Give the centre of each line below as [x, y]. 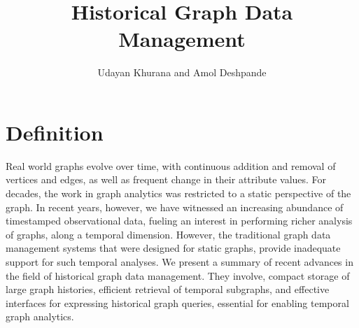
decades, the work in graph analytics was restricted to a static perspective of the [178, 193]
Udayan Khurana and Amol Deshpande [182, 72]
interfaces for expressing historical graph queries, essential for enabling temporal [177, 302]
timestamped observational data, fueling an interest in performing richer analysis [179, 221]
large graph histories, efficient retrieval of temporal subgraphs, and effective [168, 289]
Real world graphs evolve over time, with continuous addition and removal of [171, 165]
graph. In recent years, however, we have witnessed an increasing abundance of [175, 207]
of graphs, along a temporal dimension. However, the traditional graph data [168, 234]
